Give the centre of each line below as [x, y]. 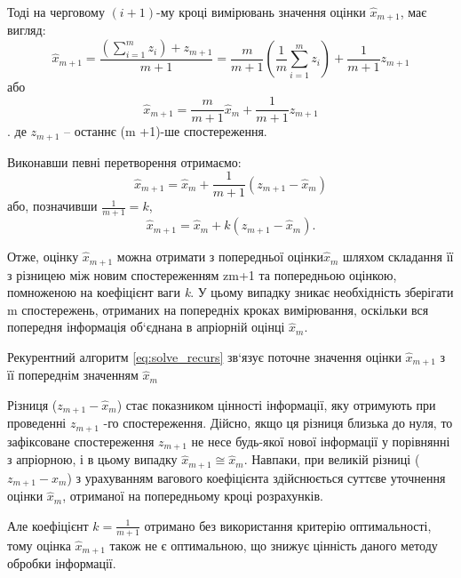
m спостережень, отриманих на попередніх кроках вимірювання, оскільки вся [218, 309]
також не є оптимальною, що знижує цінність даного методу [274, 545]
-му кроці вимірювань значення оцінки [261, 12]
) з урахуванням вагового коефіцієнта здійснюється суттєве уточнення [256, 477]
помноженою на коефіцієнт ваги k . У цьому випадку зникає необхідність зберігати [230, 292]
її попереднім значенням [73, 375]
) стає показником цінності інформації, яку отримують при [276, 404]
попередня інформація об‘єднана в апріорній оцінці [146, 327]
